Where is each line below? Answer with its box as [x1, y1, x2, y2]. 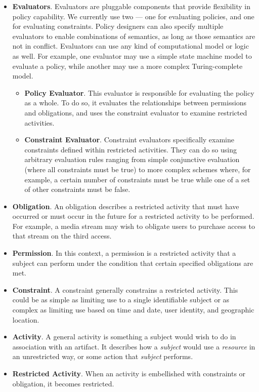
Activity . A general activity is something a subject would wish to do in [12, 331, 236, 342]
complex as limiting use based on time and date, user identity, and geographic [12, 304, 254, 315]
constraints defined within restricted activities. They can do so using [24, 144, 237, 154]
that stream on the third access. [12, 230, 112, 241]
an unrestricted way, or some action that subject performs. [12, 351, 193, 362]
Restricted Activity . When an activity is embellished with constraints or [12, 368, 246, 378]
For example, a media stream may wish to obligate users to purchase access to [12, 220, 255, 231]
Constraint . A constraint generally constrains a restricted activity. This [12, 284, 238, 295]
